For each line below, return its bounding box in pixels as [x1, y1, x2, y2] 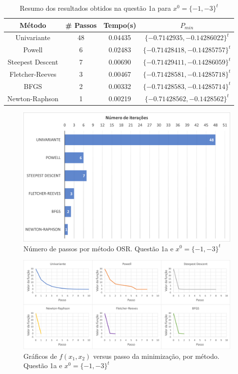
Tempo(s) [103, 20, 137, 30]
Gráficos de [23, 351, 57, 361]
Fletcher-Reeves [9, 68, 57, 79]
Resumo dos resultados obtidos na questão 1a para [20, 3, 171, 13]
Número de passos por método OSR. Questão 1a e [23, 243, 174, 253]
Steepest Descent [7, 57, 59, 67]
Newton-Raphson [7, 93, 59, 103]
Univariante [15, 32, 51, 43]
